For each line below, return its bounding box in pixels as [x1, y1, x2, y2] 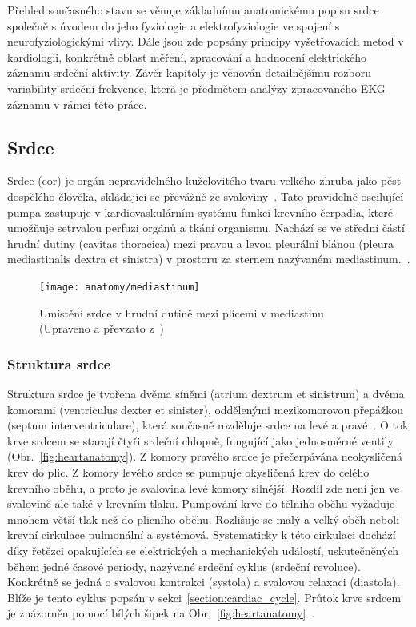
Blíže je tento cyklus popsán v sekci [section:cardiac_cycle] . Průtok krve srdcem [7, 589, 402, 605]
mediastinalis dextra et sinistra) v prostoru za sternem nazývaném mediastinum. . [7, 250, 410, 267]
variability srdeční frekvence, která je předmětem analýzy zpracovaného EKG [7, 79, 386, 96]
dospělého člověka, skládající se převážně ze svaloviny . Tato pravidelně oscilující [7, 187, 404, 204]
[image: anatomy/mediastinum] [39, 281, 200, 293]
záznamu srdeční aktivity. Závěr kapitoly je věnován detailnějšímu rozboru [7, 64, 371, 81]
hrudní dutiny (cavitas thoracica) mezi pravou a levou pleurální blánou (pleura [7, 234, 394, 251]
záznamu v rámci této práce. [7, 95, 147, 112]
